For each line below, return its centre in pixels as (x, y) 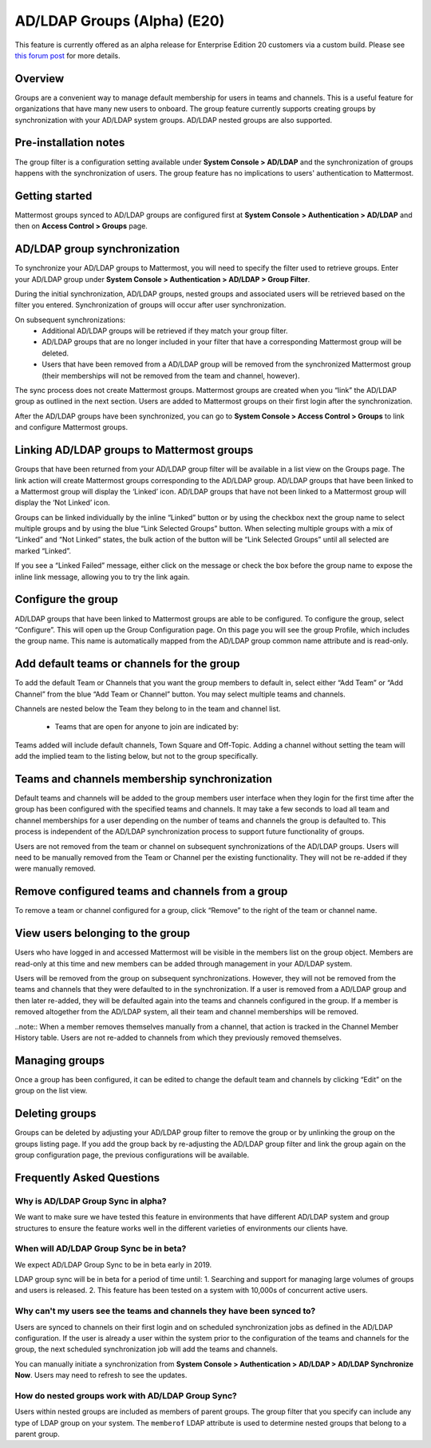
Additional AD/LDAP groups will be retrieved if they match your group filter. (165, 331)
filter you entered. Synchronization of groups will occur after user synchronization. (150, 305)
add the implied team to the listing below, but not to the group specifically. (136, 756)
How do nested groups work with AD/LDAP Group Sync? (126, 1395)
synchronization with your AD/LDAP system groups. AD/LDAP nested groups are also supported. (174, 120)
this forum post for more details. (67, 55)
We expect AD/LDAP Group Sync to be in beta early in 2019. (113, 1264)
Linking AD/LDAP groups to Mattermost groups (134, 450)
